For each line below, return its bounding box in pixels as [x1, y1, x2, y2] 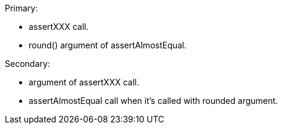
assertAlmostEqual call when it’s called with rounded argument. [29, 96, 278, 106]
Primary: [5, 3, 38, 13]
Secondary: [5, 59, 50, 69]
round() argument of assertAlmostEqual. [29, 40, 187, 50]
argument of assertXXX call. [29, 77, 139, 87]
